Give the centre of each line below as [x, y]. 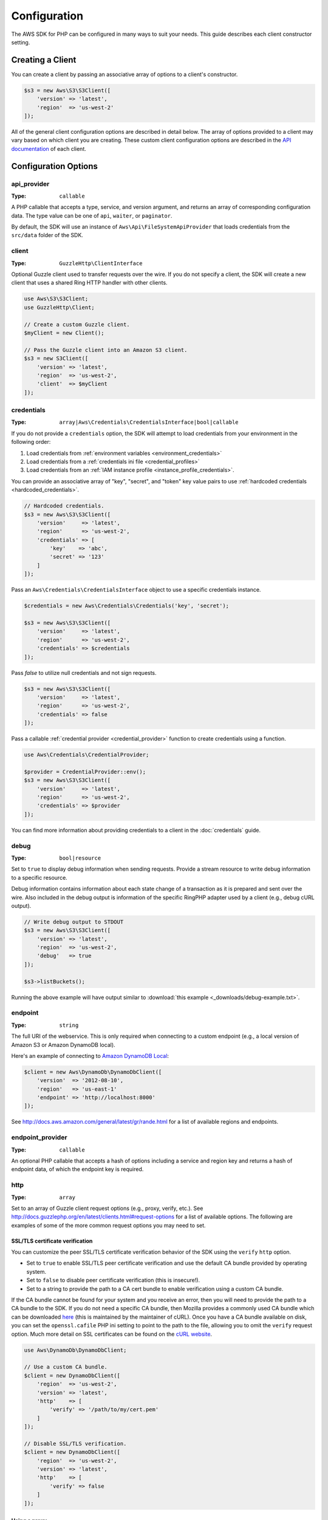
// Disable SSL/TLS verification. [75, 1443]
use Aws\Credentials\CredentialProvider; [87, 755]
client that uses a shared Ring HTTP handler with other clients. [89, 283]
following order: [31, 442]
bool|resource [80, 858]
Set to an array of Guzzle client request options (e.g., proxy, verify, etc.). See [107, 1208]
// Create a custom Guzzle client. [77, 324]
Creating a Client [44, 60]
